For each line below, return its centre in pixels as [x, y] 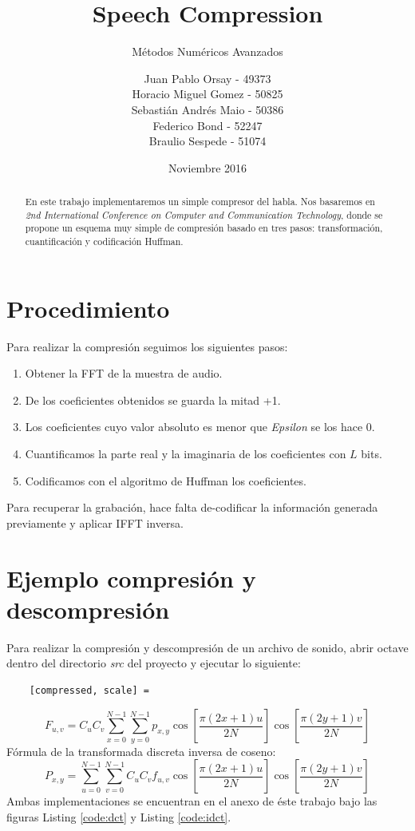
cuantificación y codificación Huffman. [104, 241]
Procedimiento [88, 308]
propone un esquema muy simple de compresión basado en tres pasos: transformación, [204, 228]
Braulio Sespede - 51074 [207, 141]
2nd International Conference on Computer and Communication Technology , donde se [204, 214]
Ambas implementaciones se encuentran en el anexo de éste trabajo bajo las [192, 801]
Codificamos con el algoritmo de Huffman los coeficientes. [166, 480]
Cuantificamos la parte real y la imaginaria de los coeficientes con [186, 454]
